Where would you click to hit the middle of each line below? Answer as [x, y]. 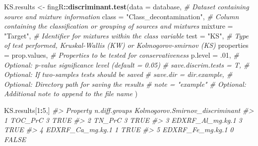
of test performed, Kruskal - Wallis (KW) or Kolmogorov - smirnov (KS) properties [126, 45]
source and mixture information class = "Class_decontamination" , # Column [122, 16]
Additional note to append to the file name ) [71, 93]
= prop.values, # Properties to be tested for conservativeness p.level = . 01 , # [122, 55]
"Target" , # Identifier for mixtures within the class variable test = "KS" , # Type [127, 35]
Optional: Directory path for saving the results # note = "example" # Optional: [125, 84]
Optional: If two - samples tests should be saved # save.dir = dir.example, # [118, 74]
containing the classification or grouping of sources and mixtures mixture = [119, 26]
